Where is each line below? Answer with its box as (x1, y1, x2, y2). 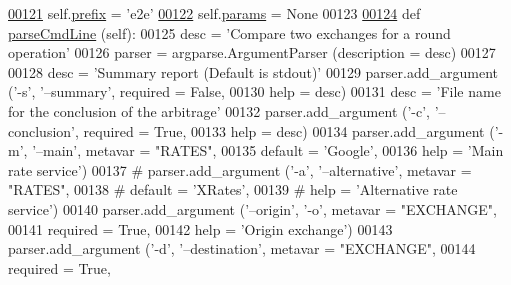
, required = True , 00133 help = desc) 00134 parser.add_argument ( (74, 120, 495, 141)
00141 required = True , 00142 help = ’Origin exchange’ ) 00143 (8, 218, 393, 239)
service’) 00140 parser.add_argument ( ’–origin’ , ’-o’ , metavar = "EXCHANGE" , (8, 198, 497, 219)
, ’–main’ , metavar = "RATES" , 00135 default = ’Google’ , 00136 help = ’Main (23, 140, 504, 161)
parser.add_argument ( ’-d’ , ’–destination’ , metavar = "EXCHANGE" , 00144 (8, 238, 476, 259)
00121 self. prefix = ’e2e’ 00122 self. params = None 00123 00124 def (8, 3, 421, 23)
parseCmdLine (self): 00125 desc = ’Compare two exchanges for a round (8, 22, 451, 43)
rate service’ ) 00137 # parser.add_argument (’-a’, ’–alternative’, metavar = (8, 159, 472, 180)
